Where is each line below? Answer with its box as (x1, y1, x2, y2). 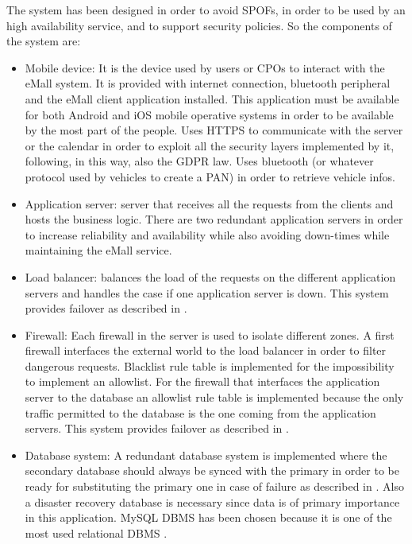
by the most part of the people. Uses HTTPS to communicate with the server (25, 122, 403, 138)
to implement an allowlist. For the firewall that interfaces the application (25, 373, 380, 390)
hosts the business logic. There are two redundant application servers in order (25, 211, 403, 227)
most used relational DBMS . (25, 524, 167, 541)
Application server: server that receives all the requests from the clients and (25, 195, 394, 212)
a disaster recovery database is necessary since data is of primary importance (25, 493, 400, 510)
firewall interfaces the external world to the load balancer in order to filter (25, 342, 387, 359)
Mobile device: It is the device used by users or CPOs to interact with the (25, 59, 385, 76)
